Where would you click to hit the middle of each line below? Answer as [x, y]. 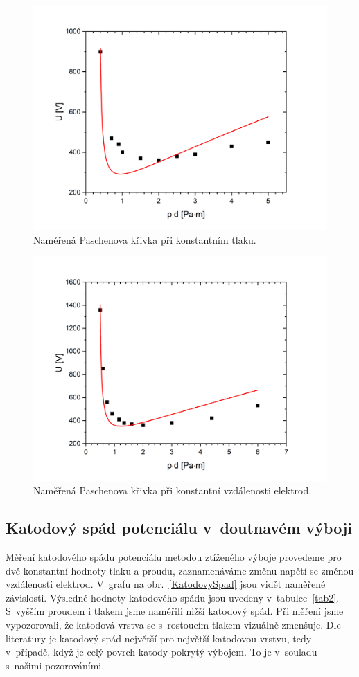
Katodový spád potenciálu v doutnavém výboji [179, 528]
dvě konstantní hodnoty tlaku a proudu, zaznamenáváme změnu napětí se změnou [180, 570]
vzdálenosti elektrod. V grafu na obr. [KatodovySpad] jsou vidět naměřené [166, 584]
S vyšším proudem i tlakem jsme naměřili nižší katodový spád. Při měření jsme [175, 611]
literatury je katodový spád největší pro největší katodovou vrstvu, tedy [159, 638]
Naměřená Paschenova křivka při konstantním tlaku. [145, 239]
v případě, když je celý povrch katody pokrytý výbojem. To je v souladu [161, 652]
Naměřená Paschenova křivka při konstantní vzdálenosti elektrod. [173, 490]
